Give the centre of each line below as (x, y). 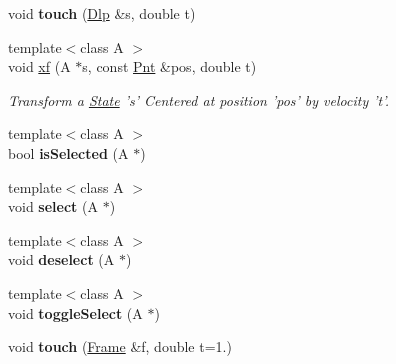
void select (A (53, 206)
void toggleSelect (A (75, 312)
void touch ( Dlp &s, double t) (102, 13)
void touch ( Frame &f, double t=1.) (120, 346)
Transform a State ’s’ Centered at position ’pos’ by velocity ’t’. (198, 99)
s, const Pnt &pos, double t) (169, 66)
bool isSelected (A (68, 152)
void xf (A (39, 66)
